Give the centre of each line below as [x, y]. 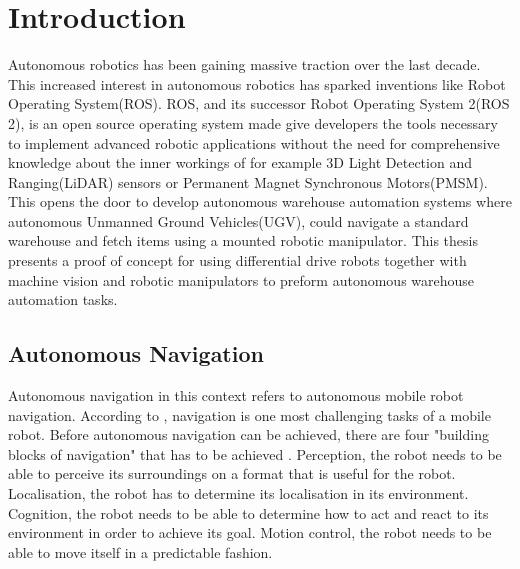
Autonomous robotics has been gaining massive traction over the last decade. [244, 64]
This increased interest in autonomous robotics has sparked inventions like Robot [257, 83]
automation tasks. [63, 299]
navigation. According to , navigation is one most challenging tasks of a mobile [249, 414]
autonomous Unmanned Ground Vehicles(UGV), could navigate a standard [238, 220]
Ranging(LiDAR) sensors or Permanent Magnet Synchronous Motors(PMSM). [248, 181]
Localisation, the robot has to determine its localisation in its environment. [238, 493]
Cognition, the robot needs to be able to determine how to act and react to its [248, 512]
